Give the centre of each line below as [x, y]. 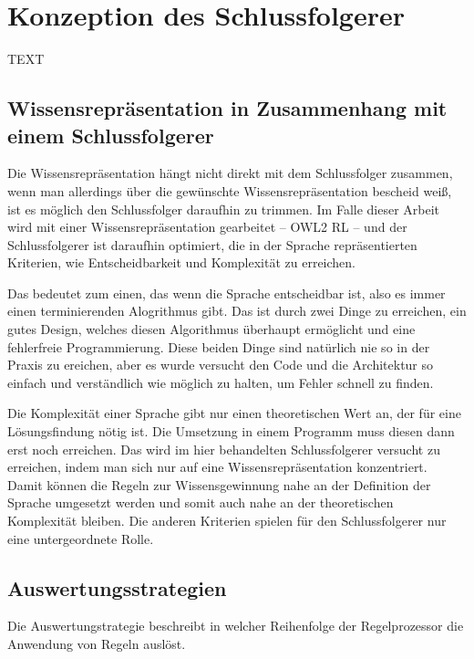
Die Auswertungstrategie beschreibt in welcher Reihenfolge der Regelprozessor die [236, 626]
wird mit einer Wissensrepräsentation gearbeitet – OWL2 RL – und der [207, 227]
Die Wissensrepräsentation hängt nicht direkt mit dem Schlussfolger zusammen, [230, 173]
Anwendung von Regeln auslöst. [97, 643]
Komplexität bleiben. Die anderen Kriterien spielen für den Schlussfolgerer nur [227, 520]
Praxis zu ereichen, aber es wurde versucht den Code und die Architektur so [221, 365]
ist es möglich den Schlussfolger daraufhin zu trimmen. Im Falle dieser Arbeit [224, 209]
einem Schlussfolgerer [111, 135]
